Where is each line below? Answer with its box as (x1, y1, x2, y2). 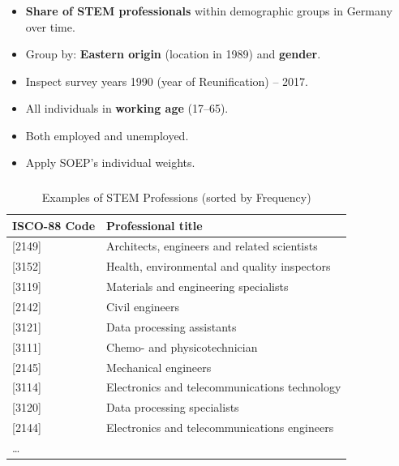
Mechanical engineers (106, 358, 212, 375)
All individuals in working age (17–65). (25, 100, 229, 117)
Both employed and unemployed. (25, 126, 189, 143)
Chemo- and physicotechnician (106, 338, 258, 355)
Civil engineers (106, 297, 180, 314)
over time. (25, 18, 75, 35)
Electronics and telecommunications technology (106, 378, 341, 395)
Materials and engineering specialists (106, 278, 289, 295)
